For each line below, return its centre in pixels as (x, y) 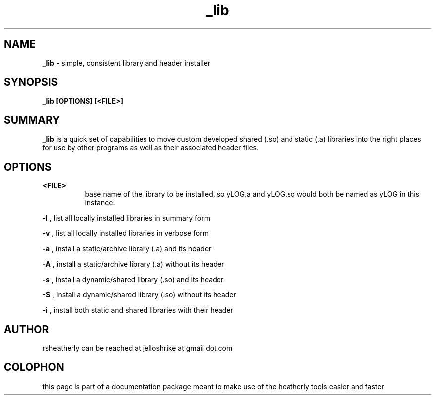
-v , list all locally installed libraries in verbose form (125, 233)
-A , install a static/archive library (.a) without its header (133, 264)
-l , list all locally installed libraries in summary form (126, 218)
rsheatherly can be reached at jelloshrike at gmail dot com (138, 348)
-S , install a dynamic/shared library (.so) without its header (139, 295)
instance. (100, 203)
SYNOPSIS (31, 82)
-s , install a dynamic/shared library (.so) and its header (133, 280)
